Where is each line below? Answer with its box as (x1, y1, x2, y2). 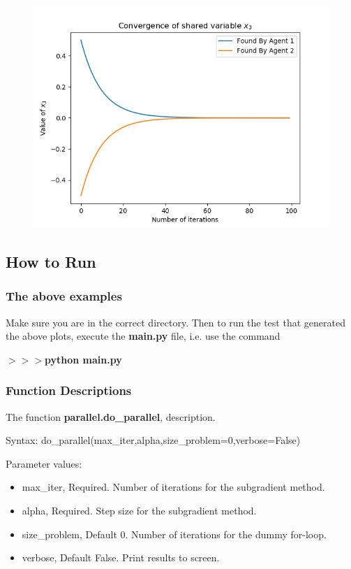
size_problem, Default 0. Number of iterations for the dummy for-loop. (22, 526, 327, 541)
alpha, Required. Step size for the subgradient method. (22, 503, 257, 517)
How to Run (6, 250, 96, 272)
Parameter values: (6, 456, 82, 470)
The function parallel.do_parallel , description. (6, 409, 216, 424)
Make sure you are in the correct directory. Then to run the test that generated (6, 315, 345, 329)
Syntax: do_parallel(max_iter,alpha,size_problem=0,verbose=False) (6, 433, 301, 447)
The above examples (6, 287, 122, 305)
